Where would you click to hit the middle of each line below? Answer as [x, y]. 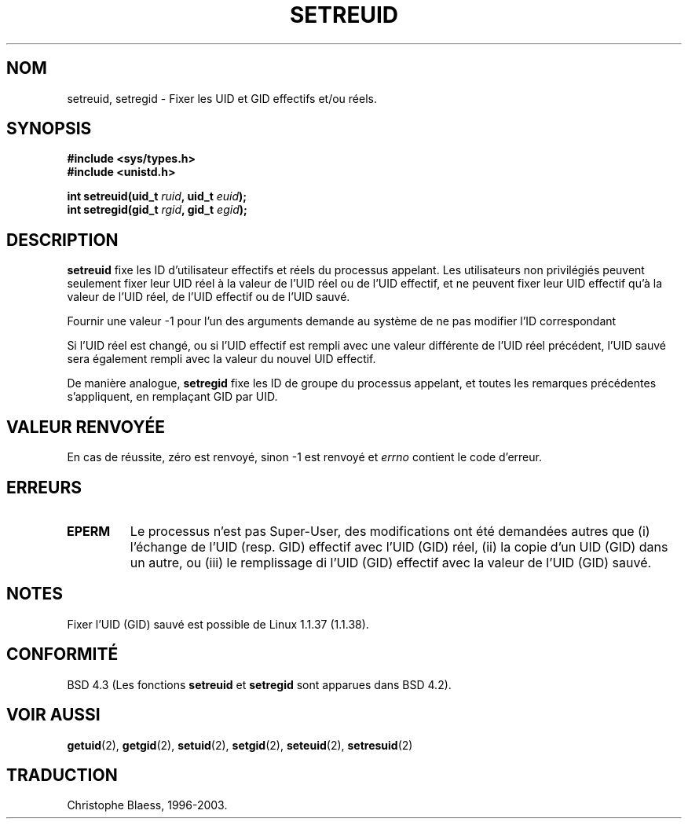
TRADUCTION [62, 775]
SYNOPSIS [49, 129]
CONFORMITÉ [62, 654]
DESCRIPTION [62, 240]
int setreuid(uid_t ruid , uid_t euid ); [157, 196]
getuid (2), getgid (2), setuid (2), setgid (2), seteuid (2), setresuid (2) [240, 745]
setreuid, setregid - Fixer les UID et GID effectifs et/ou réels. [222, 98]
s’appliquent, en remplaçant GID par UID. [172, 397]
